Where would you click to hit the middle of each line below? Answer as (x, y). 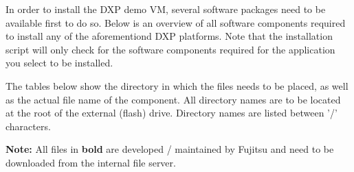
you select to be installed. (59, 63)
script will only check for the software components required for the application (170, 49)
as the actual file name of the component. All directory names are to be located (173, 99)
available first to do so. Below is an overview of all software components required (176, 22)
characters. (28, 126)
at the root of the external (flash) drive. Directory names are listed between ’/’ (172, 113)
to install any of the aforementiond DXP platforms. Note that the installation (169, 36)
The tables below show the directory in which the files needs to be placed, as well (177, 85)
